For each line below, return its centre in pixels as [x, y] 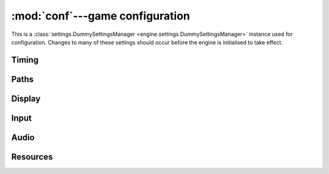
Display [26, 98]
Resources [32, 157]
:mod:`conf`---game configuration [101, 16]
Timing [25, 60]
